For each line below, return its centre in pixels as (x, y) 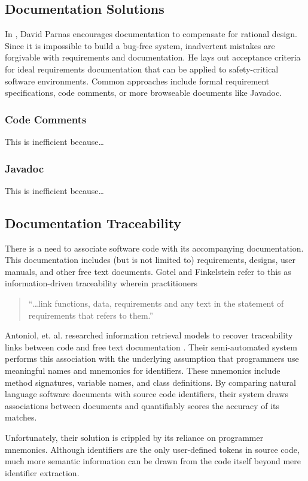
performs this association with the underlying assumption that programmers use (152, 359)
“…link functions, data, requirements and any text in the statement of (156, 303)
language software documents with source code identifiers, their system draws (147, 394)
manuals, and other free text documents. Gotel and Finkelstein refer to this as (148, 271)
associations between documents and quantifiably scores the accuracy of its (142, 405)
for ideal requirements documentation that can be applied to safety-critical (142, 69)
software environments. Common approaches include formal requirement (137, 81)
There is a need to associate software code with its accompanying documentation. (154, 248)
